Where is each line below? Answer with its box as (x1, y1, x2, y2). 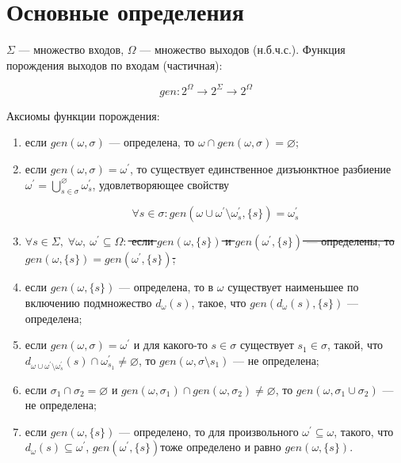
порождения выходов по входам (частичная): (6, 56, 223, 73)
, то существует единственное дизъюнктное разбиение (129, 161, 391, 176)
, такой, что (327, 336, 384, 353)
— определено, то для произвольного (119, 423, 299, 439)
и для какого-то (133, 336, 208, 353)
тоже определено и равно (160, 438, 281, 455)
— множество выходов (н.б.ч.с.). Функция (139, 41, 346, 58)
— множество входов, (18, 41, 124, 58)
